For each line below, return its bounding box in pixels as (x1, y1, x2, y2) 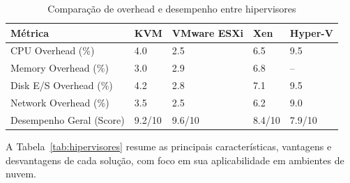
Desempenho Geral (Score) (10, 112, 125, 127)
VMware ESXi (172, 25, 243, 40)
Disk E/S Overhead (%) (10, 78, 113, 93)
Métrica (10, 25, 50, 40)
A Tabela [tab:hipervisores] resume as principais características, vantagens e (6, 138, 332, 153)
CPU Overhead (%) (10, 43, 95, 58)
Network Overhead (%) (10, 95, 109, 109)
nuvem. (6, 166, 36, 181)
